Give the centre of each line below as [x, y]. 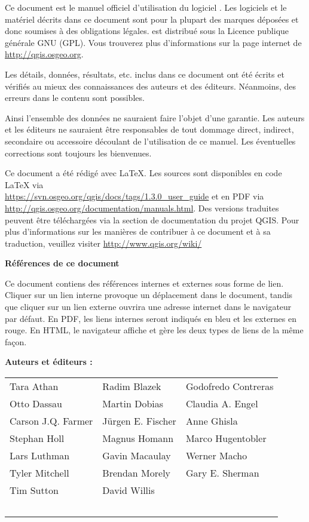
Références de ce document [62, 263]
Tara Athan [34, 386]
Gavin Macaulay [137, 456]
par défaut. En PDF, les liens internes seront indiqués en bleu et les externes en [151, 318]
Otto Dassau [36, 404]
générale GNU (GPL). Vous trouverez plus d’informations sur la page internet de [153, 42]
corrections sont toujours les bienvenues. [78, 153]
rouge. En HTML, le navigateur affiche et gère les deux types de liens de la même [154, 330]
